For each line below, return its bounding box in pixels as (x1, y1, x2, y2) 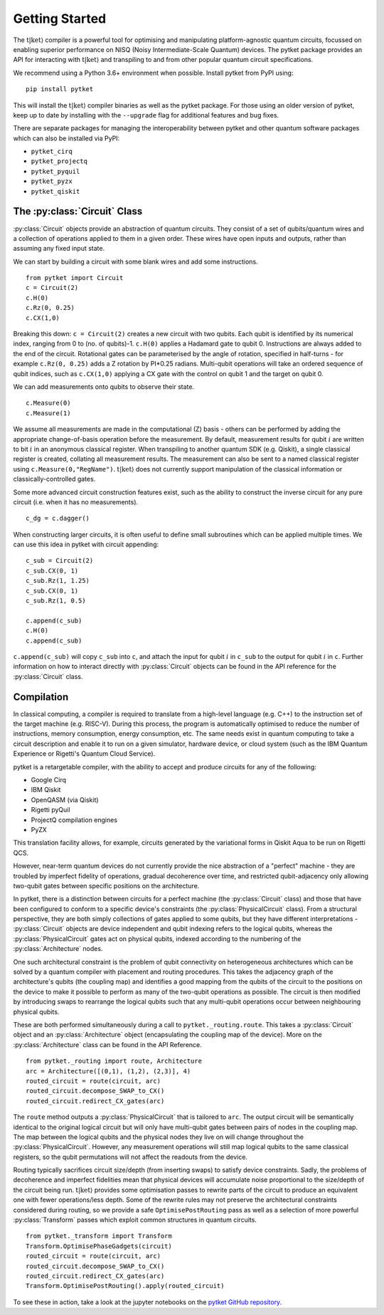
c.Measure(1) (26, 409, 71, 417)
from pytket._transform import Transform (26, 1232, 172, 1240)
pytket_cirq (31, 147, 73, 156)
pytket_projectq (31, 157, 88, 165)
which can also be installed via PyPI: (13, 134, 120, 142)
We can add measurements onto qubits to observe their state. (13, 383, 195, 391)
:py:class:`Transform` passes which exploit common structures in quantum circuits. (13, 1215, 257, 1225)
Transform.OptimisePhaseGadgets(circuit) (26, 1242, 172, 1250)
